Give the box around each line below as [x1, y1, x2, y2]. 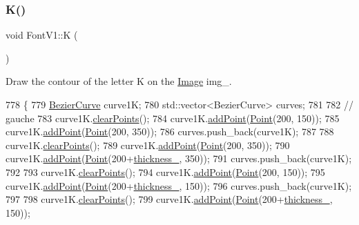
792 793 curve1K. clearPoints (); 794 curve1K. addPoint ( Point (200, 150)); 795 [6, 164, 325, 179]
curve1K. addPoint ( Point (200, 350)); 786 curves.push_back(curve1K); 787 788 [6, 124, 334, 139]
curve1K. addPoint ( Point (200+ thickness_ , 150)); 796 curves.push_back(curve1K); [6, 178, 352, 193]
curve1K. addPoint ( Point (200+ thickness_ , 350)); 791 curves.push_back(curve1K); [6, 151, 352, 166]
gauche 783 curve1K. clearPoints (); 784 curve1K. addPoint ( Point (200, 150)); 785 [6, 110, 340, 125]
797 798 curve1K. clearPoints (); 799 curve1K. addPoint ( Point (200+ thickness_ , [6, 192, 333, 206]
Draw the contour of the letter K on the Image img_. [6, 74, 232, 88]
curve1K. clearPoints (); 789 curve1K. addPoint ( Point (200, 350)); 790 [6, 137, 290, 152]
